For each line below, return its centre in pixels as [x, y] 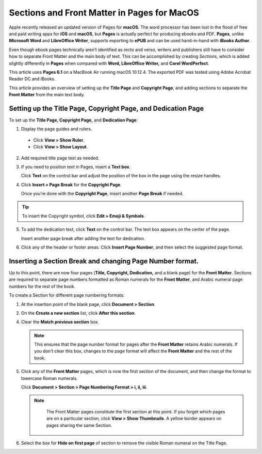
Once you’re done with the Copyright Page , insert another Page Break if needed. [102, 194]
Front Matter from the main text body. [47, 95]
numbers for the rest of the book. [42, 286]
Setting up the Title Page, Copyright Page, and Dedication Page [106, 109]
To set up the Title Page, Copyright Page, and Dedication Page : [73, 120]
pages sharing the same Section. [79, 425]
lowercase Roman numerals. [49, 378]
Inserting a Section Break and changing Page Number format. [104, 261]
